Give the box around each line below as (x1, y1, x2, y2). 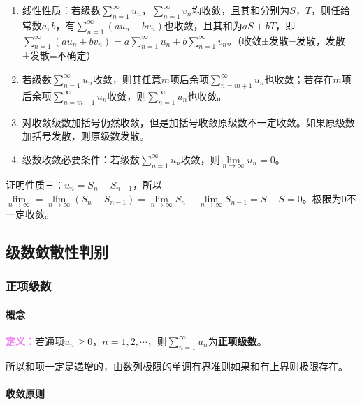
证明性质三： (6, 177, 64, 191)
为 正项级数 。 (208, 333, 267, 348)
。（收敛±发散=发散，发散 (226, 33, 345, 47)
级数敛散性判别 (6, 240, 108, 262)
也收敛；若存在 (264, 71, 333, 86)
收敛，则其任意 (92, 71, 161, 86)
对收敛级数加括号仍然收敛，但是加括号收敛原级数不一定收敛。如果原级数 (22, 115, 355, 129)
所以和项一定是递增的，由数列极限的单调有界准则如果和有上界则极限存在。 (6, 358, 348, 373)
